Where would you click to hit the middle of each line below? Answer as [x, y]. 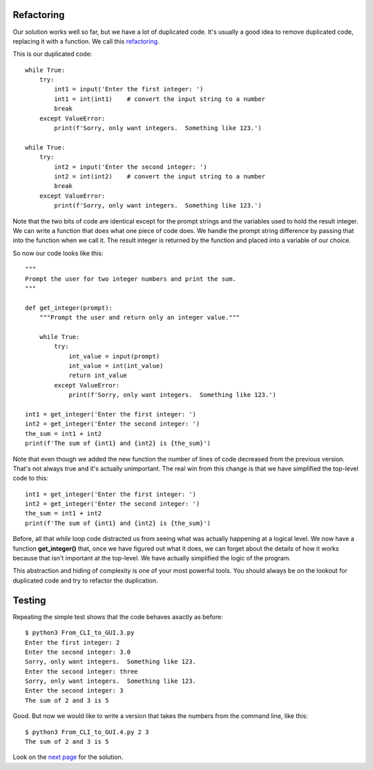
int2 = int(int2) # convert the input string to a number [160, 176]
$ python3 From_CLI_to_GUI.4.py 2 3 [87, 732]
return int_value [98, 376]
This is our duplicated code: [52, 54]
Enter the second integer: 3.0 [78, 652]
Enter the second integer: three [82, 671]
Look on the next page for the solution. [68, 757]
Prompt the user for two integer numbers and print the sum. [131, 279]
